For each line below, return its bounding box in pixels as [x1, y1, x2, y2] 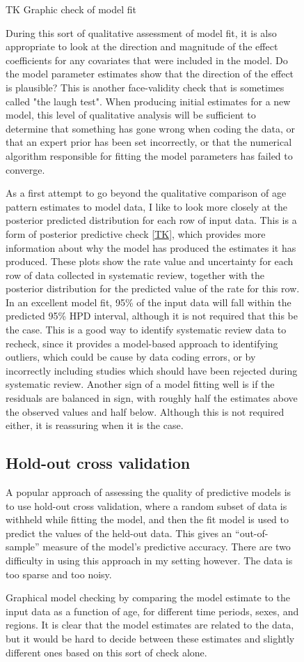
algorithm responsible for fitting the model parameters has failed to [6, 148, 293, 163]
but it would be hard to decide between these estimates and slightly [6, 631, 295, 645]
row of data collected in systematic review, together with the [6, 267, 265, 282]
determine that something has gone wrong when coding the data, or [6, 121, 295, 135]
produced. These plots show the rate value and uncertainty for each [6, 254, 294, 269]
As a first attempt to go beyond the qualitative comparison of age [6, 186, 287, 200]
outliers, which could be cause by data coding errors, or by [6, 349, 256, 364]
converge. [6, 162, 45, 176]
